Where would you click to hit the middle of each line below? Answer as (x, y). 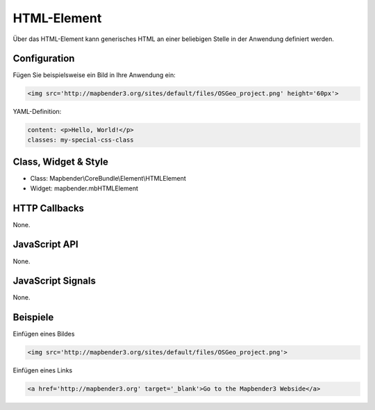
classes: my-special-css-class (81, 140)
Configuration (44, 59)
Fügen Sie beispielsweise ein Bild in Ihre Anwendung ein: (94, 75)
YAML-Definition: (37, 112)
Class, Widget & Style (61, 162)
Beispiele (33, 317)
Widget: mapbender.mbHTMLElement (84, 188)
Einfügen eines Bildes (44, 334)
